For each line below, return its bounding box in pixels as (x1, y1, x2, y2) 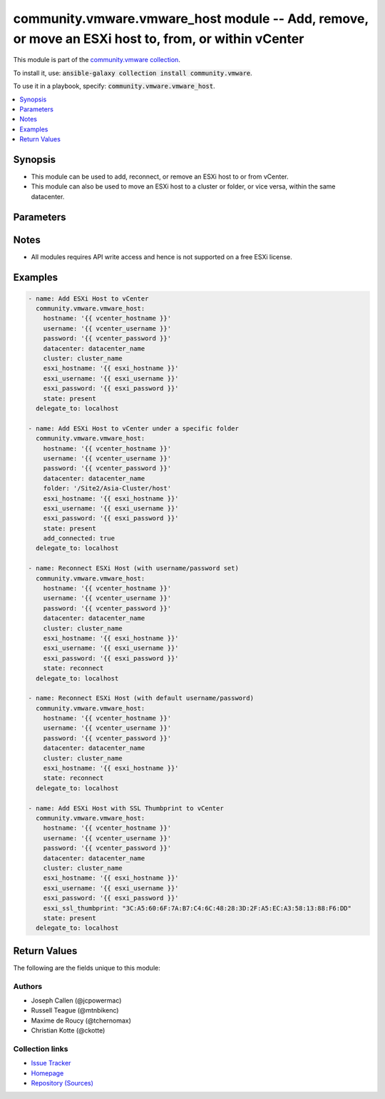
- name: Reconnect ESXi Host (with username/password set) (28, 564, 239, 573)
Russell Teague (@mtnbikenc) (31, 1006, 119, 1015)
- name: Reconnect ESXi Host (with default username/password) (28, 694, 255, 703)
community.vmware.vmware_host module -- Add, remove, (13, 11, 369, 26)
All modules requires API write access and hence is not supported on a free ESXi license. (31, 252, 292, 261)
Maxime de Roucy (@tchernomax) (31, 1016, 132, 1025)
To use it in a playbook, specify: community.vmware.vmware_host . (13, 82, 215, 91)
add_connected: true (43, 534, 115, 543)
